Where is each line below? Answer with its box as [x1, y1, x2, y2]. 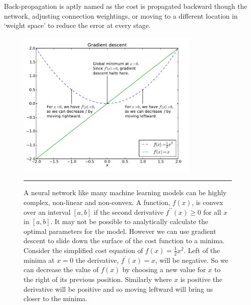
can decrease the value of [24, 264, 99, 275]
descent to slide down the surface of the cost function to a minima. [24, 235, 225, 246]
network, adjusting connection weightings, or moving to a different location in [4, 10, 238, 21]
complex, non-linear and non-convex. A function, [24, 197, 170, 207]
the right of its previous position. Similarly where [24, 274, 172, 284]
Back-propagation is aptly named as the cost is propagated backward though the [4, 1, 247, 11]
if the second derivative [93, 206, 164, 217]
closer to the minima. [24, 293, 87, 304]
